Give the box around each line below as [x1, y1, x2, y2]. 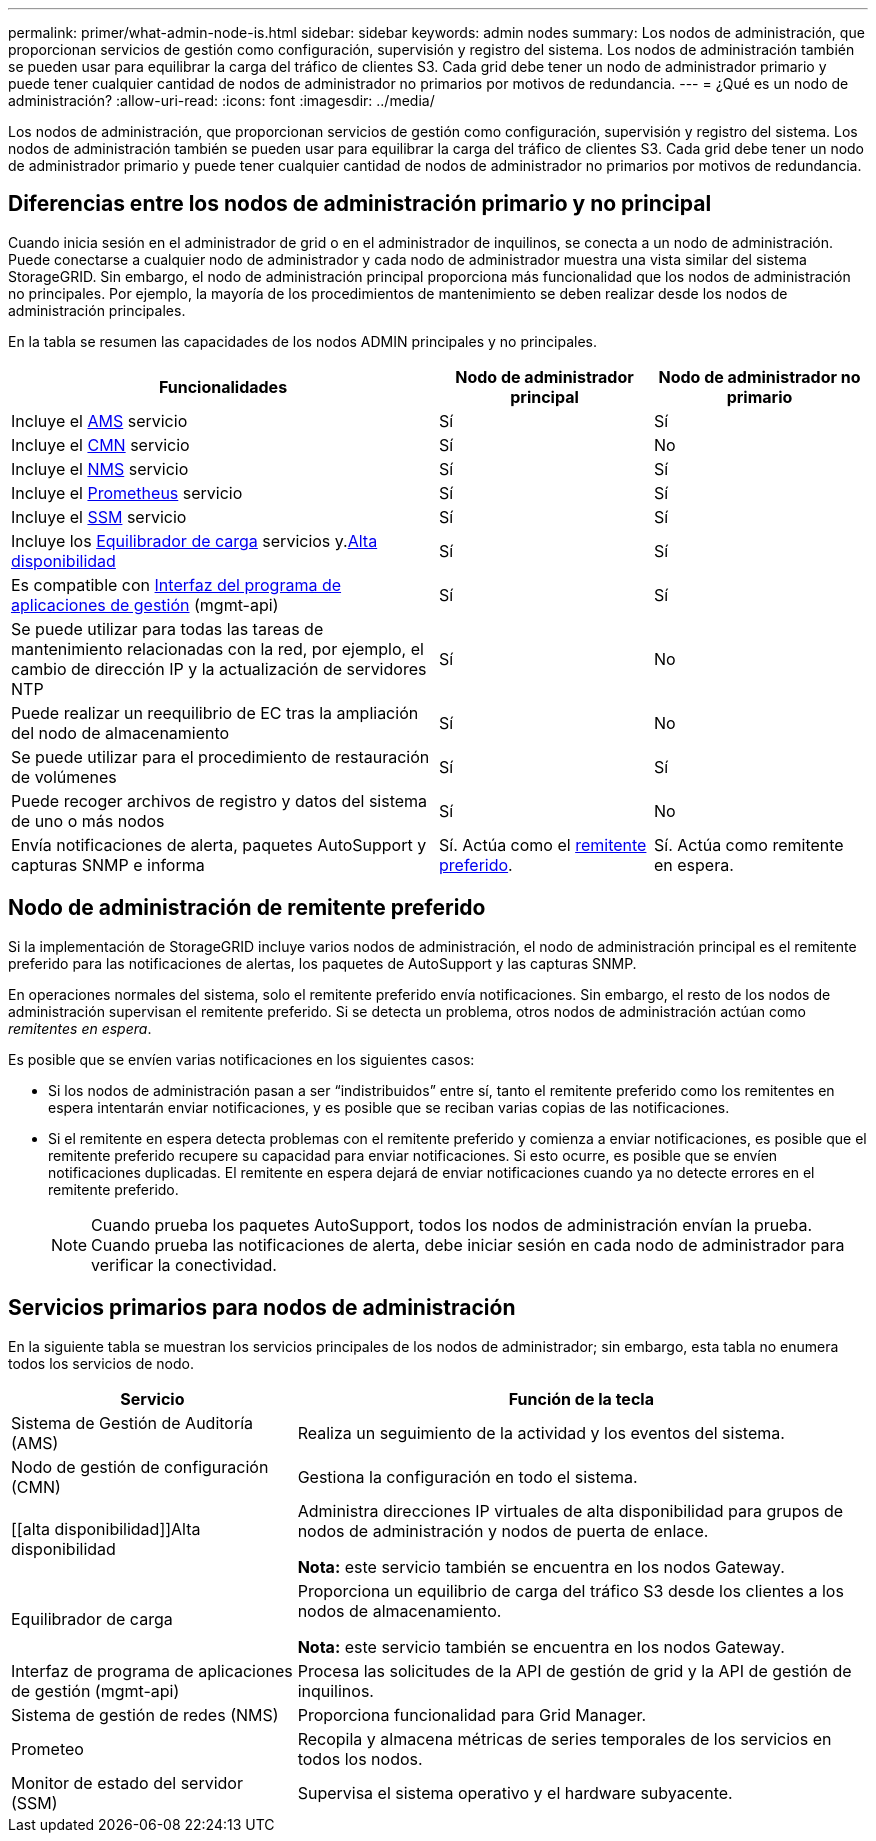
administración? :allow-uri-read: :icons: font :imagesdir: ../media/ [8, 92, 435, 109]
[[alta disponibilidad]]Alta [11, 1518, 201, 1539]
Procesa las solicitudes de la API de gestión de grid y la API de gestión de [297, 1660, 852, 1681]
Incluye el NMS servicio [11, 458, 189, 479]
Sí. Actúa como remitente [654, 834, 844, 855]
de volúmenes [11, 766, 117, 787]
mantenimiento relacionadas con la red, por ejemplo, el [11, 638, 424, 659]
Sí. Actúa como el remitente [439, 834, 647, 855]
